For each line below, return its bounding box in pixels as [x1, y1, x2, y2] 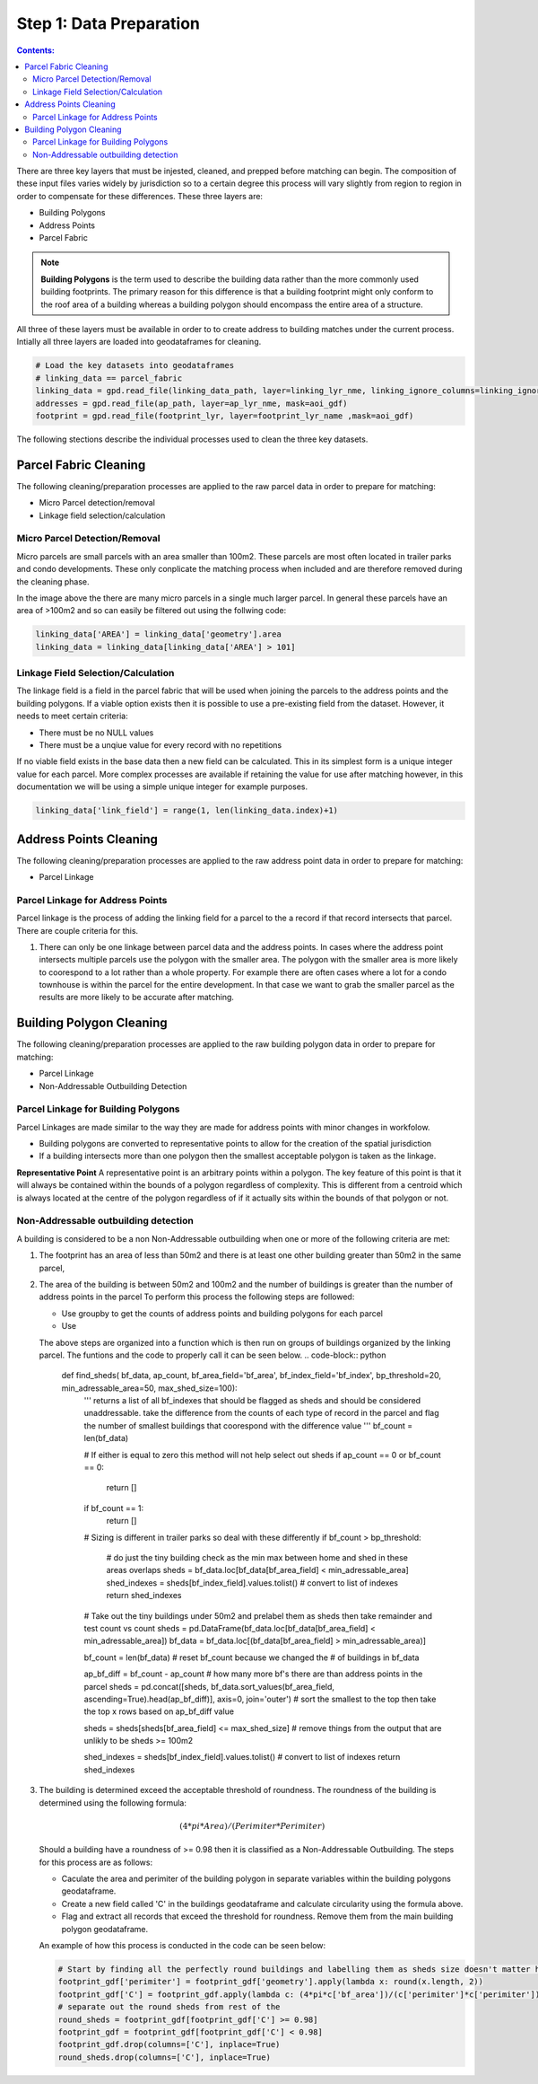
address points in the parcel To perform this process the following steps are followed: [39, 1291, 355, 1302]
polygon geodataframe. [61, 1923, 149, 1934]
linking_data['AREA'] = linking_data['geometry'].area [35, 629, 282, 639]
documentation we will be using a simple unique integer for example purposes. [16, 781, 308, 792]
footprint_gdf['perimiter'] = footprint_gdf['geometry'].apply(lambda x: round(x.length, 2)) [57, 1976, 484, 1987]
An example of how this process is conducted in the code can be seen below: [39, 1939, 326, 1950]
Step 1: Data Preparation [16, 13, 201, 33]
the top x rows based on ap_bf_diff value [83, 1706, 235, 1717]
